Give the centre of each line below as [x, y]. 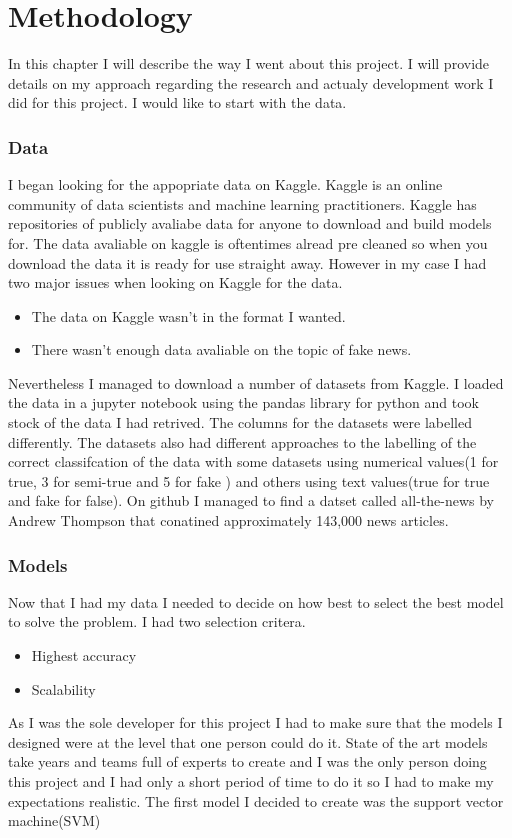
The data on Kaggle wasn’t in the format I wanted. [188, 315]
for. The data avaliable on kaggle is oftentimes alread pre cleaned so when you [248, 242]
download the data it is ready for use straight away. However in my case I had [247, 262]
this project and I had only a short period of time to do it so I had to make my [251, 781]
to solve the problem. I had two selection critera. [157, 621]
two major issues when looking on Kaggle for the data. [175, 282]
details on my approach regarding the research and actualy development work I [251, 82]
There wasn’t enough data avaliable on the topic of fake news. [221, 349]
